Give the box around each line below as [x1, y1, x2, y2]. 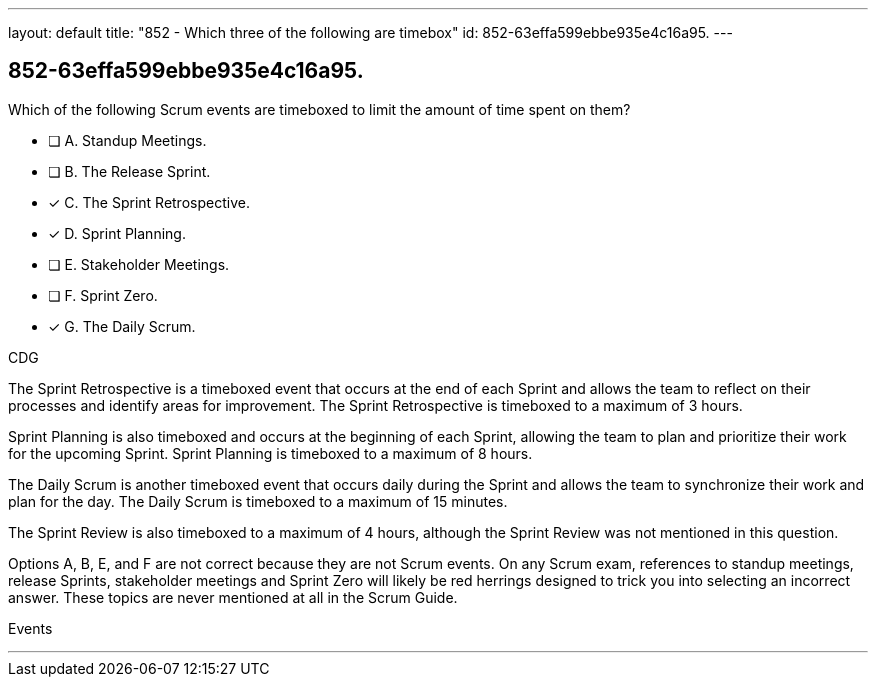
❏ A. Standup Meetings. [48, 131, 207, 149]
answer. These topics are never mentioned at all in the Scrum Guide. [8, 588, 458, 606]
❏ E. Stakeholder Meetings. [48, 255, 230, 273]
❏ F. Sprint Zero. [48, 286, 158, 304]
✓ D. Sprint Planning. [48, 224, 186, 242]
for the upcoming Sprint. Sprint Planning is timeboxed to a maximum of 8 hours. [8, 444, 533, 462]
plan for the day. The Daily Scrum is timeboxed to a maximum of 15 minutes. [8, 492, 508, 510]
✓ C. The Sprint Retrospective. [48, 193, 250, 211]
